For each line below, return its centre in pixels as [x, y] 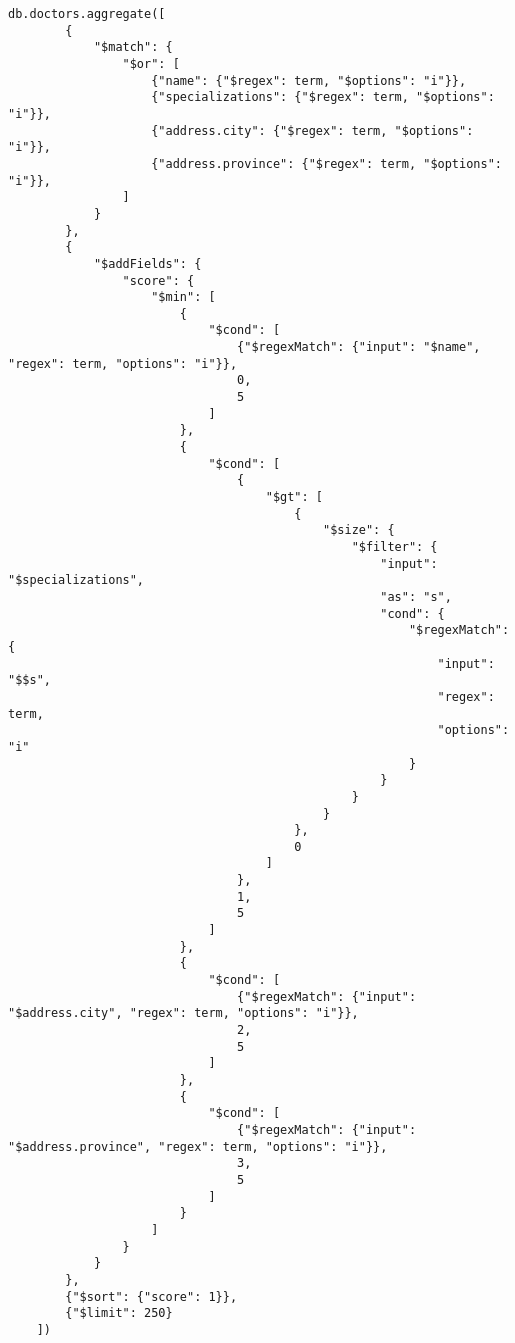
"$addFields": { [147, 263]
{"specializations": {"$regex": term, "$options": [323, 97]
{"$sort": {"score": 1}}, [151, 1296]
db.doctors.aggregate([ [87, 14]
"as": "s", [416, 596]
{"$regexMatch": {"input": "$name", [359, 347]
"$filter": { [394, 547]
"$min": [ [183, 297]
